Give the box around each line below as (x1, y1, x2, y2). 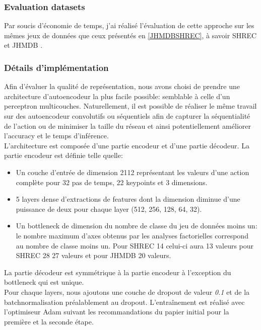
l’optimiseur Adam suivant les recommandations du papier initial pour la (4, 306, 229, 317)
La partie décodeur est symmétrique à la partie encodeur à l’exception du (4, 267, 231, 277)
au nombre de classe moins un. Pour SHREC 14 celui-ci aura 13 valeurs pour (16, 240, 254, 251)
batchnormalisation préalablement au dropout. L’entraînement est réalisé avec (4, 296, 245, 307)
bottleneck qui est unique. (4, 277, 84, 287)
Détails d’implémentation (4, 61, 109, 73)
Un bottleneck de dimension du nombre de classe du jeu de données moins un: (16, 220, 257, 231)
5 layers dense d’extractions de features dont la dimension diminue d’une (16, 194, 240, 204)
